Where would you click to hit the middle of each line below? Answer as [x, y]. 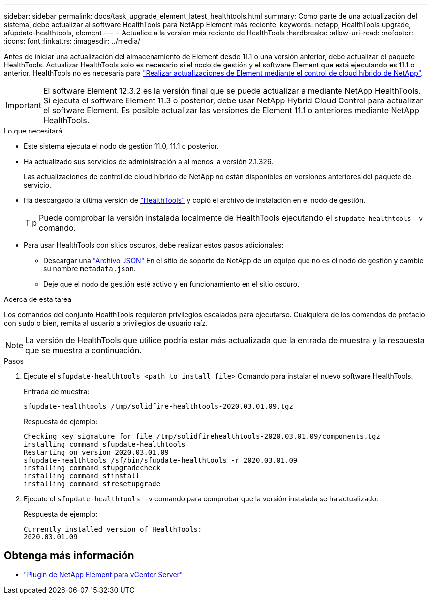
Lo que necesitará [33, 131]
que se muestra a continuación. [83, 350]
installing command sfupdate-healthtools [105, 444]
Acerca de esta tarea [38, 299]
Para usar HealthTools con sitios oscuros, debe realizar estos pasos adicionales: [154, 245]
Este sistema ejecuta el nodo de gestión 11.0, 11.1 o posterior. [121, 146]
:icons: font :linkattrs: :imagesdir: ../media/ [72, 41]
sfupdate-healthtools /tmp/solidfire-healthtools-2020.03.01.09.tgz [158, 406]
